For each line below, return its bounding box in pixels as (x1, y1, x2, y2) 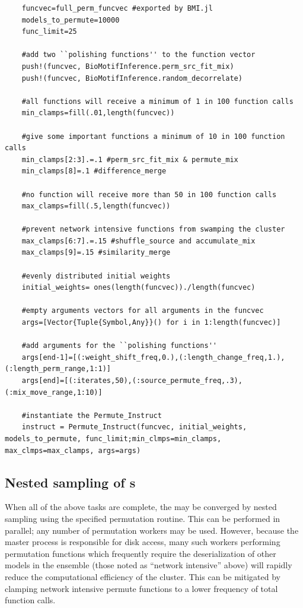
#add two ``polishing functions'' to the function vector (21, 50, 256, 59)
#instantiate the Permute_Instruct (21, 411, 162, 420)
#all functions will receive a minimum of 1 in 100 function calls (21, 97, 294, 106)
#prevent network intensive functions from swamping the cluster (21, 225, 285, 234)
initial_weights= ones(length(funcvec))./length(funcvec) (21, 283, 256, 292)
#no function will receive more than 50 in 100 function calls (21, 190, 277, 199)
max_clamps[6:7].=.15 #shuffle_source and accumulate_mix (21, 236, 256, 245)
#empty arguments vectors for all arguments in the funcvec (21, 306, 264, 315)
